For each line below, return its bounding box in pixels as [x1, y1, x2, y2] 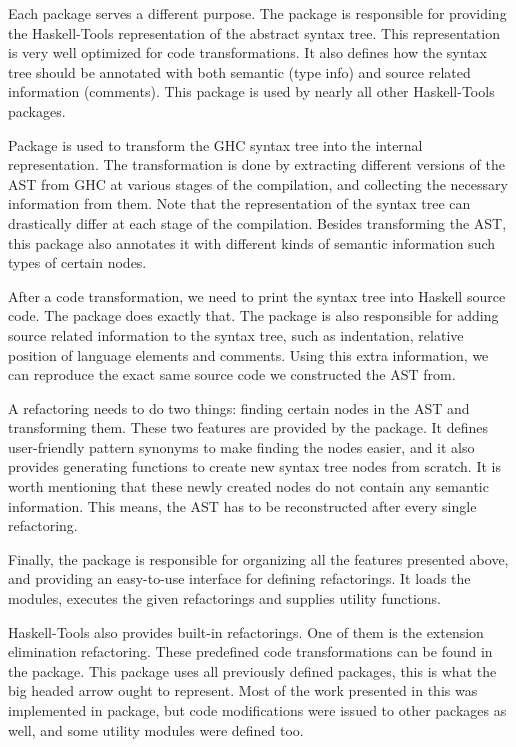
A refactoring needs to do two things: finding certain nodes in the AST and [8, 397, 470, 418]
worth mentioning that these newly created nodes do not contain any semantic [8, 476, 489, 497]
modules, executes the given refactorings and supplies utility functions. [8, 588, 442, 609]
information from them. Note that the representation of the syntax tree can [8, 193, 471, 214]
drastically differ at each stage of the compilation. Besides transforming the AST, [8, 212, 507, 233]
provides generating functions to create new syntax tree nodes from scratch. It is [8, 456, 501, 477]
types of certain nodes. [8, 252, 147, 273]
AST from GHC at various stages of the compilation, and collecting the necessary [8, 173, 508, 194]
